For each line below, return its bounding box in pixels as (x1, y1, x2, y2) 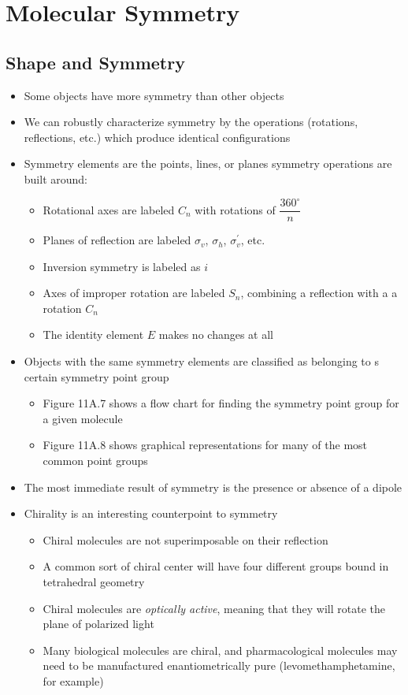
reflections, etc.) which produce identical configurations (24, 128, 291, 145)
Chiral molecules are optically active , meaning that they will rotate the (43, 600, 386, 616)
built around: (24, 170, 87, 187)
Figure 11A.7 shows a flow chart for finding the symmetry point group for (43, 395, 399, 411)
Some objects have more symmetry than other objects (24, 87, 284, 103)
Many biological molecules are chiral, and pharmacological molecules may (43, 641, 398, 658)
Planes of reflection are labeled (43, 232, 191, 248)
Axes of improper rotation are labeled (43, 284, 225, 301)
